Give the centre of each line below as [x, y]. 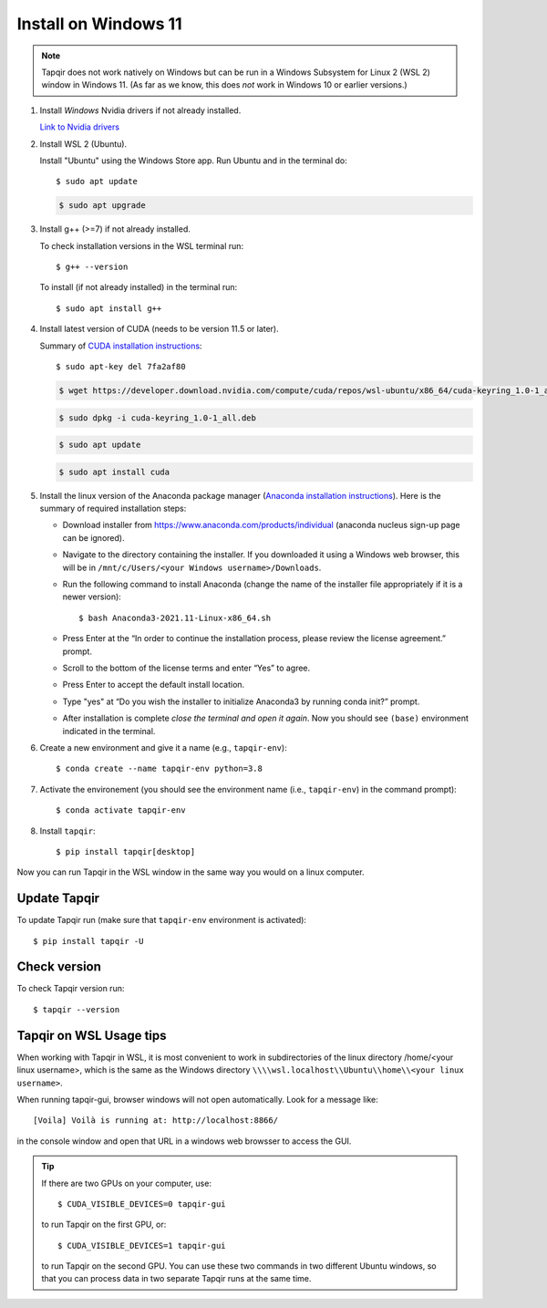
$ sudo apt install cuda [114, 472]
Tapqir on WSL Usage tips [92, 1035]
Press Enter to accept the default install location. [154, 685]
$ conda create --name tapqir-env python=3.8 [160, 769]
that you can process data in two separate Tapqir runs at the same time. [176, 1279]
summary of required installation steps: [113, 509]
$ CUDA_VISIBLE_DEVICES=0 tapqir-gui [142, 1204]
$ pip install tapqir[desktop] [126, 851]
